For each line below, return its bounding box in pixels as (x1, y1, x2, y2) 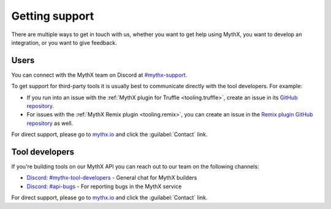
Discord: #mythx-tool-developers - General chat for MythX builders (26, 174, 197, 181)
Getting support (11, 9, 94, 23)
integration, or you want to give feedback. (11, 39, 117, 46)
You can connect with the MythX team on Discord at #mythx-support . (11, 71, 188, 78)
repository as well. (26, 120, 74, 127)
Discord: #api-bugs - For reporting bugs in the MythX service (26, 183, 182, 190)
